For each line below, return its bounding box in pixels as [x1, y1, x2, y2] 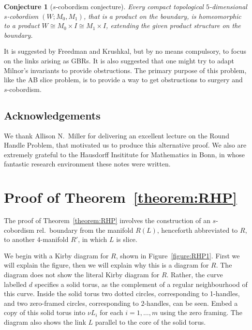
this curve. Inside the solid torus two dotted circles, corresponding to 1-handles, [4, 288, 240, 299]
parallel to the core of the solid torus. [95, 316, 206, 327]
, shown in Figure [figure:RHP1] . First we [116, 250, 240, 260]
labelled [4, 279, 27, 289]
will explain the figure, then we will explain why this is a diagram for [4, 260, 209, 270]
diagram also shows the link [4, 316, 86, 327]
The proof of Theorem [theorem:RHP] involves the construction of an [4, 215, 210, 225]
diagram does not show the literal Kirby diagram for [4, 270, 160, 280]
